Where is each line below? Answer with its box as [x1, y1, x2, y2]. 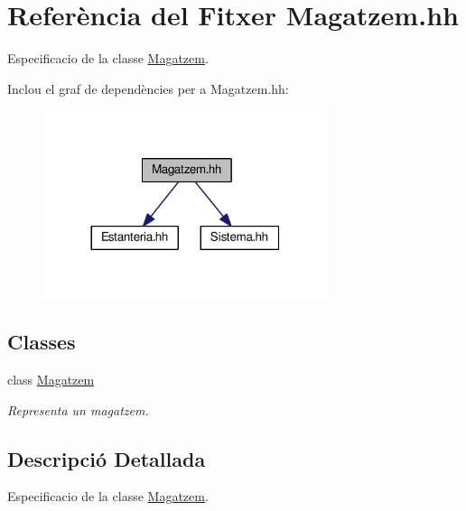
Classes [7, 328, 76, 356]
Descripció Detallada [7, 444, 206, 472]
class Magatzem [7, 369, 95, 388]
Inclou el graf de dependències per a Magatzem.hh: [7, 79, 289, 98]
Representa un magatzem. [7, 400, 149, 419]
